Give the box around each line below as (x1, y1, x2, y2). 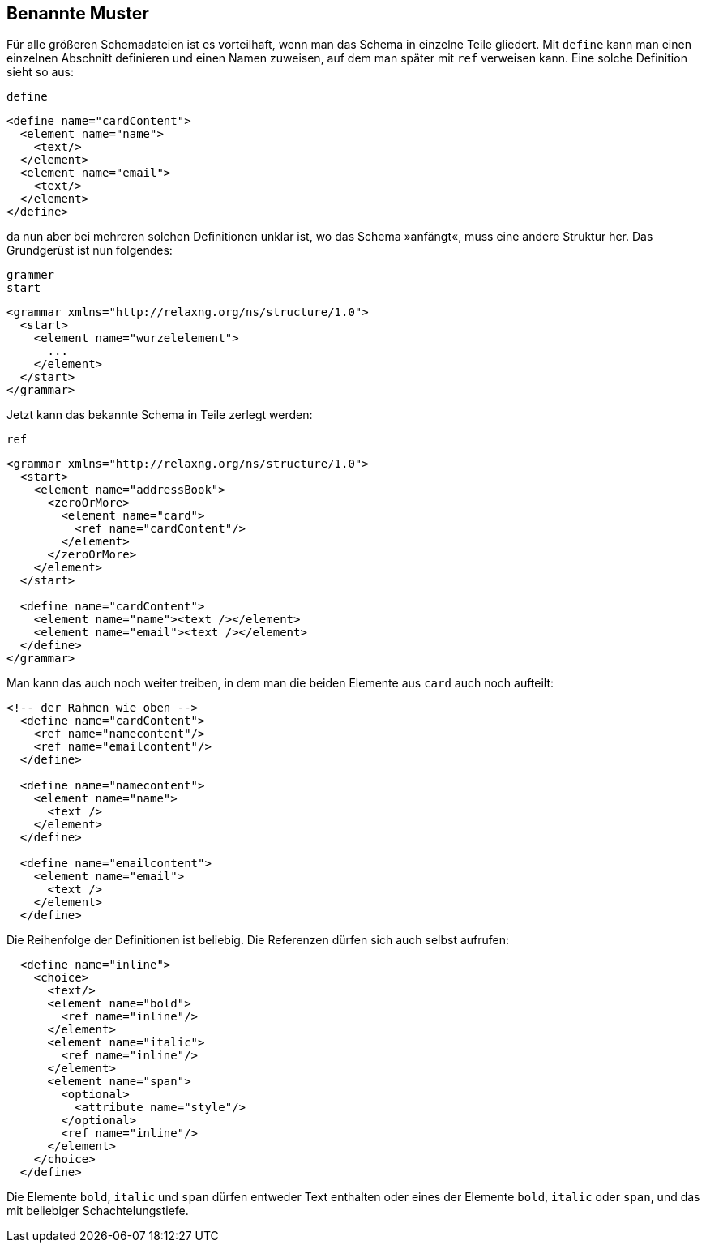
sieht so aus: (6, 65, 75, 79)
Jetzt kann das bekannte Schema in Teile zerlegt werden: (6, 408, 313, 422)
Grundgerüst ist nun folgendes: (6, 243, 173, 258)
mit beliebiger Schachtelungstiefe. (6, 1204, 189, 1218)
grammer (6, 268, 55, 282)
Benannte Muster (6, 3, 149, 24)
